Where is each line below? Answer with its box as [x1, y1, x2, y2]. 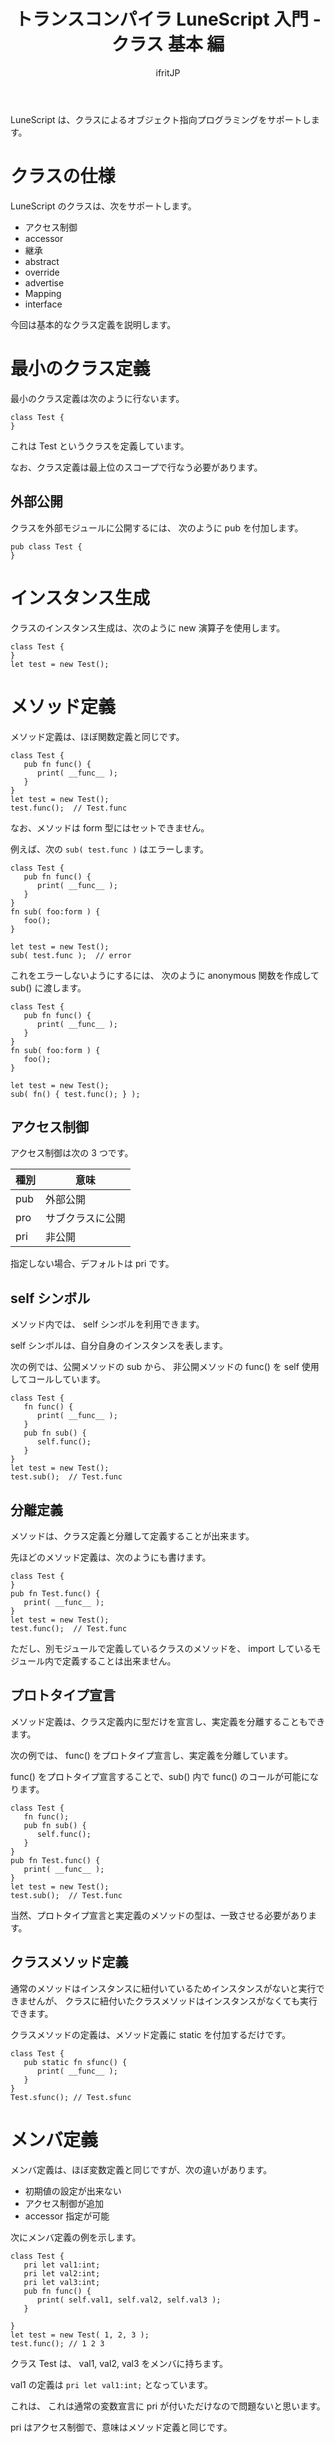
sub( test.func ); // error [10, 950, 132, 960]
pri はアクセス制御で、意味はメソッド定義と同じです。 [10, 2421, 233, 2433]
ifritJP [155, 66, 181, 79]
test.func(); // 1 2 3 [10, 2338, 105, 2349]
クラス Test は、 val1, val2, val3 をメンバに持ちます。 [10, 2357, 229, 2369]
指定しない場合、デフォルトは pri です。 [10, 1258, 175, 1270]
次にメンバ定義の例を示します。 [10, 2231, 142, 2243]
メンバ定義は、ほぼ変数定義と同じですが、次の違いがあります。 [10, 2163, 273, 2175]
